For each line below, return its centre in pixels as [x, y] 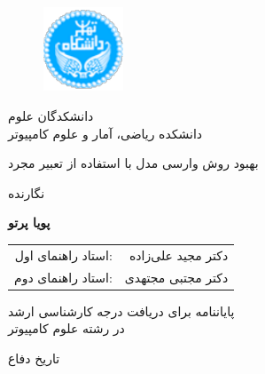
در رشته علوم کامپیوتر [66, 328]
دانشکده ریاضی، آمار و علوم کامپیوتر [105, 133]
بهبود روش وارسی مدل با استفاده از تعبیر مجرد [133, 163]
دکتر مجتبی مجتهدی [176, 277]
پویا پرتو [29, 223]
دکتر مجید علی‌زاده [179, 255]
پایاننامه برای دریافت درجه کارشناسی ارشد [121, 310]
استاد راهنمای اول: [63, 255]
